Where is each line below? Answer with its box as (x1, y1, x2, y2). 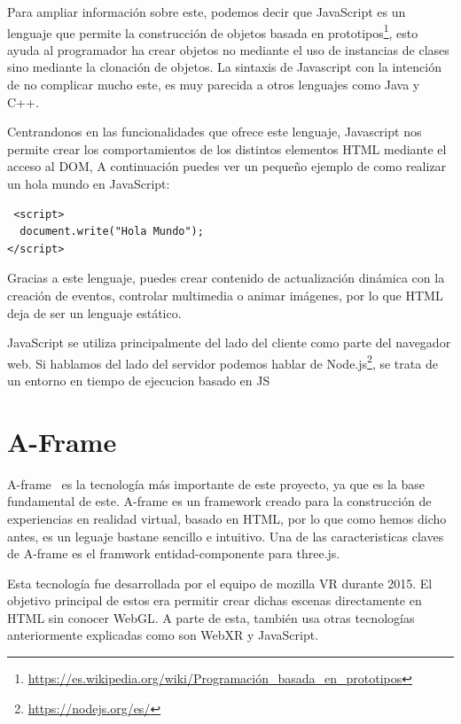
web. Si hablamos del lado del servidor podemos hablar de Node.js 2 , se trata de (7, 351, 438, 372)
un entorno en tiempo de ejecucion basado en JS (7, 371, 270, 389)
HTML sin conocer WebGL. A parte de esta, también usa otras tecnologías (7, 608, 415, 627)
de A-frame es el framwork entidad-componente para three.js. (7, 544, 340, 563)
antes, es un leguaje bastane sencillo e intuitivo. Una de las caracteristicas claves (7, 526, 444, 545)
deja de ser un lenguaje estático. (7, 303, 182, 322)
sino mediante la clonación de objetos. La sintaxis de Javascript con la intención (7, 58, 442, 76)
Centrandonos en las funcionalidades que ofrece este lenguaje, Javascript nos (7, 122, 422, 141)
